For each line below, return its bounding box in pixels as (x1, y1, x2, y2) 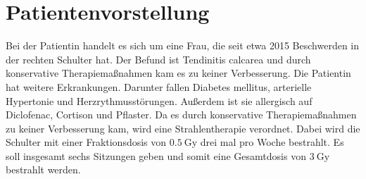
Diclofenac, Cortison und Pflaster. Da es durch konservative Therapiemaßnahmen (6, 107, 357, 122)
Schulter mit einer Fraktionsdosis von (6, 135, 167, 149)
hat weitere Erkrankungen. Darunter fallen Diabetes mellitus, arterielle (6, 79, 312, 94)
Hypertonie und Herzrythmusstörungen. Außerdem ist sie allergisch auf (6, 93, 313, 108)
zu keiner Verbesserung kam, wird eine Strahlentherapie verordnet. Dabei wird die (6, 121, 360, 135)
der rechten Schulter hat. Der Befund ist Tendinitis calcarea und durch (6, 51, 311, 66)
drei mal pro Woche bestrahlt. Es (200, 135, 344, 149)
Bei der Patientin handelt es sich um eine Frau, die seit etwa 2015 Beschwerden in (6, 38, 360, 53)
